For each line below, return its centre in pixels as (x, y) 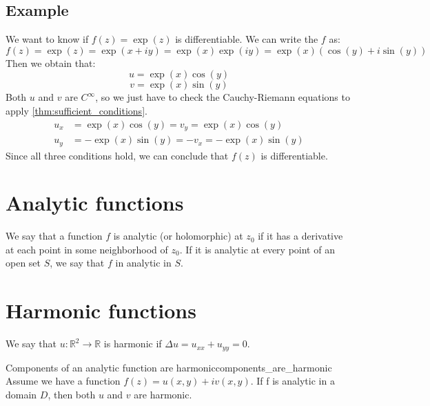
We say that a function (54, 236)
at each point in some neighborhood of (87, 249)
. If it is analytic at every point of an (257, 249)
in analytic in (143, 263)
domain (21, 394)
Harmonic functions (101, 310)
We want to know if (47, 39)
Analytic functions (95, 203)
